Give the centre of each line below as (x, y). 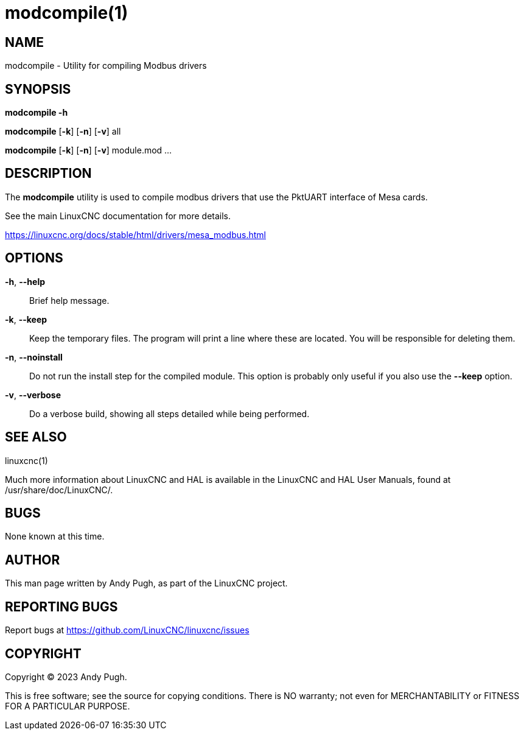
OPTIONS (34, 258)
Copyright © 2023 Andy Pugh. (66, 677)
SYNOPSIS (38, 89)
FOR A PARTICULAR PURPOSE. (68, 706)
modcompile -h (37, 113)
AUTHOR (33, 560)
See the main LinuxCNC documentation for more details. (118, 216)
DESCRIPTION (48, 174)
